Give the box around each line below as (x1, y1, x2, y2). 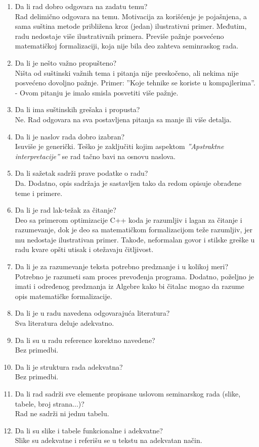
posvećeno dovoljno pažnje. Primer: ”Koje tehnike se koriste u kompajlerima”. (15, 77, 255, 88)
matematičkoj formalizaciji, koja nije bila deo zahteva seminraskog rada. (15, 40, 239, 51)
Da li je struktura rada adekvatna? (15, 361, 123, 372)
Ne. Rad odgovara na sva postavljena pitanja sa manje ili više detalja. (15, 114, 232, 124)
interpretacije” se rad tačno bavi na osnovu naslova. (15, 151, 176, 161)
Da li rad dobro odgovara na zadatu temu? (15, 1, 148, 11)
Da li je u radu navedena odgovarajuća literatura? (15, 308, 170, 318)
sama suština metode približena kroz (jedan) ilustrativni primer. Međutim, (15, 21, 247, 31)
